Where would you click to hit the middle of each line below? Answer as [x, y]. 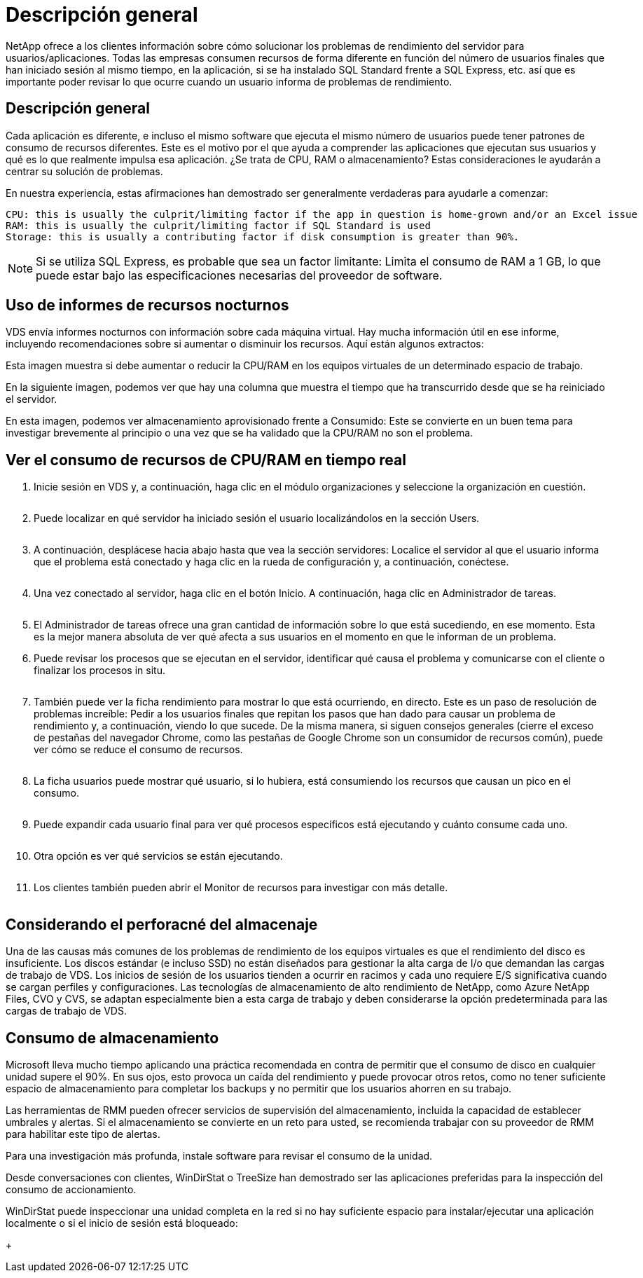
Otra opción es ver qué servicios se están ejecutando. [158, 856]
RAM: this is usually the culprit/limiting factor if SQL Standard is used [218, 225]
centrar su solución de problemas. [84, 171]
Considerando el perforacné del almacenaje [162, 924]
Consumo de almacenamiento [112, 1038]
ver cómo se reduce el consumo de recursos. [138, 750]
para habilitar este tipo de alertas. [83, 1134]
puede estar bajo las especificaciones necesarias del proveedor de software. [239, 275]
